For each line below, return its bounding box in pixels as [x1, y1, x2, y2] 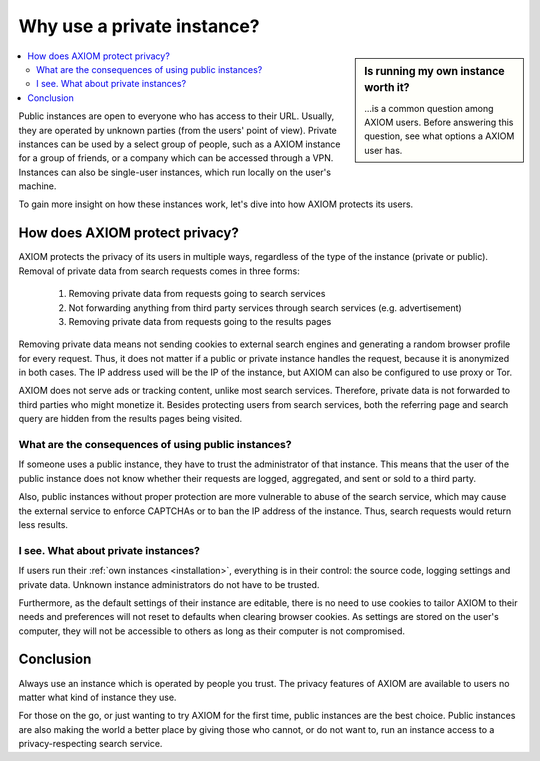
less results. [18, 518, 69, 530]
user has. [364, 144, 403, 156]
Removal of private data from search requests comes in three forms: [18, 265, 300, 277]
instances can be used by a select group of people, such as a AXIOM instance [18, 138, 341, 150]
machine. [18, 180, 57, 192]
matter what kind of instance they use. [18, 691, 177, 703]
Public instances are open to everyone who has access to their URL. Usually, [18, 110, 335, 122]
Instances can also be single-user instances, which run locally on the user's [18, 166, 332, 178]
